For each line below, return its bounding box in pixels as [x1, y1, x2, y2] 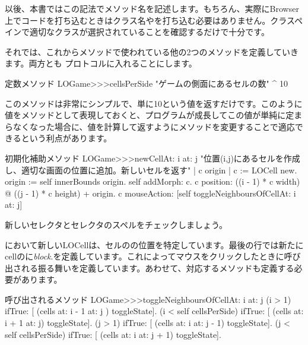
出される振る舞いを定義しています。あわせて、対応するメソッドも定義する [5, 261, 294, 274]
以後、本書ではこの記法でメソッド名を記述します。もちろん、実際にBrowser [5, 2, 299, 14]
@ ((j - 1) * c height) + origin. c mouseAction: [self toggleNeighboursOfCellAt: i [5, 186, 296, 199]
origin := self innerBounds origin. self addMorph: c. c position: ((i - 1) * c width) [5, 175, 300, 188]
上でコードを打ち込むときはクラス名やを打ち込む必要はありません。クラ [5, 14, 287, 26]
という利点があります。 [21, 132, 112, 144]
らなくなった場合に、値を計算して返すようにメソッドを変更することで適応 [5, 120, 295, 132]
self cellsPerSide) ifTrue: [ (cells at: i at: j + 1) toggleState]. [5, 328, 221, 340]
